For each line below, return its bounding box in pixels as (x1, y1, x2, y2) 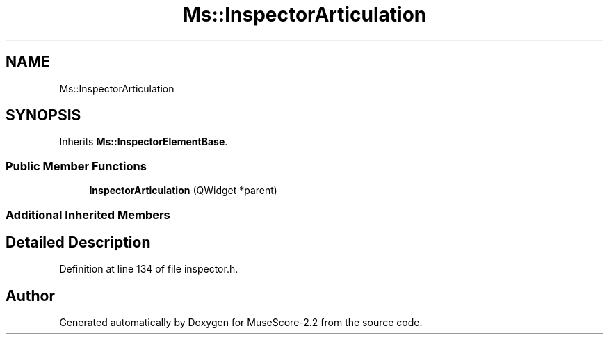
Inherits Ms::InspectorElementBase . (59, 136, 228, 148)
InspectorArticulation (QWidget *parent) (89, 184, 277, 197)
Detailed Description (6, 233, 151, 251)
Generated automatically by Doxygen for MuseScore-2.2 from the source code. (59, 316, 423, 329)
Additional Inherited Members (6, 207, 170, 222)
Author (6, 286, 55, 305)
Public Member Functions (6, 159, 147, 173)
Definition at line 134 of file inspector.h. (59, 263, 238, 275)
